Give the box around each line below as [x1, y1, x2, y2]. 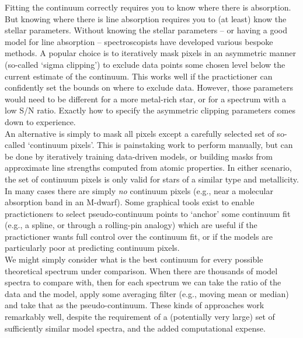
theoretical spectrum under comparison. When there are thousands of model [5, 264, 278, 277]
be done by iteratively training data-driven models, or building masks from [5, 150, 273, 162]
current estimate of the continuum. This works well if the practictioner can [5, 70, 273, 82]
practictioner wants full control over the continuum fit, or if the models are [5, 230, 273, 242]
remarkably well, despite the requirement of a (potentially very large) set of [5, 311, 275, 323]
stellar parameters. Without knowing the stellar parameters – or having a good [5, 24, 287, 36]
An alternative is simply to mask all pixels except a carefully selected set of [5, 127, 274, 139]
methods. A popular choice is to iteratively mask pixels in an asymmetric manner [5, 47, 297, 59]
